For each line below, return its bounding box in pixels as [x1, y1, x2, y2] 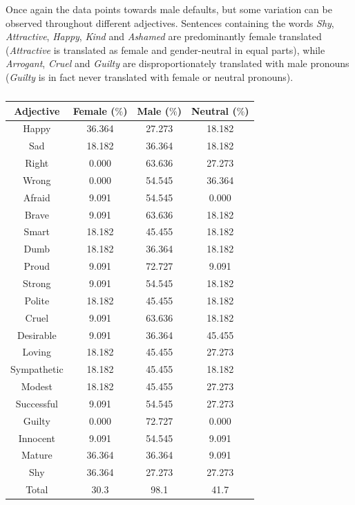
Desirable [17, 327, 57, 342]
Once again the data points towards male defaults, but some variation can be [6, 2, 332, 16]
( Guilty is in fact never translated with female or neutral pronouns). [6, 69, 294, 84]
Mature [21, 448, 52, 462]
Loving [22, 345, 52, 359]
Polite [24, 293, 50, 307]
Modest [21, 379, 52, 394]
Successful [15, 396, 58, 410]
